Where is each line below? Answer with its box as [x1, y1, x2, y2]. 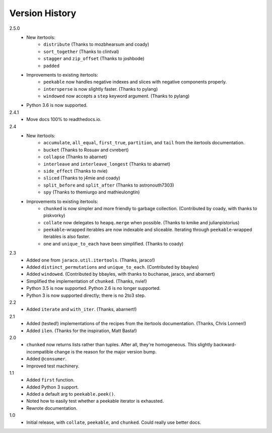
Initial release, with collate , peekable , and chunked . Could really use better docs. [26, 419, 201, 425]
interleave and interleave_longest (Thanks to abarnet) [43, 161, 171, 167]
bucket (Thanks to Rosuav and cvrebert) [43, 147, 129, 153]
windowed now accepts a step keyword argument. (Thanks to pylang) [43, 93, 190, 99]
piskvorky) [43, 212, 65, 219]
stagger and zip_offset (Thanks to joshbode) [43, 55, 145, 61]
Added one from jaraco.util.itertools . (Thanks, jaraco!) [26, 257, 156, 263]
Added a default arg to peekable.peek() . [26, 391, 115, 397]
